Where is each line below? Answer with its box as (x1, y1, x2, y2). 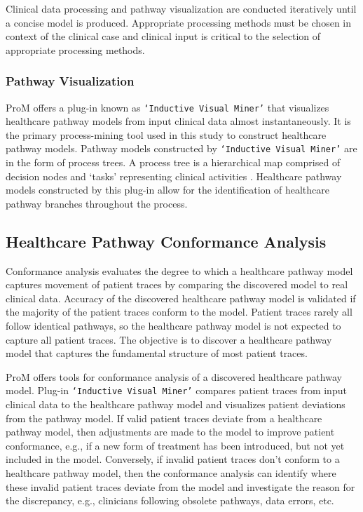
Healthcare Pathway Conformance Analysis (6, 230, 327, 252)
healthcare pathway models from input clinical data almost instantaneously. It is (6, 114, 351, 128)
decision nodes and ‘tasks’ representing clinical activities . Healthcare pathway (6, 168, 342, 183)
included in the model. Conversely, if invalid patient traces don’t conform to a (6, 452, 340, 466)
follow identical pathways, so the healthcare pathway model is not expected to (6, 318, 341, 333)
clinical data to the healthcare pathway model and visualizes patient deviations (6, 397, 345, 412)
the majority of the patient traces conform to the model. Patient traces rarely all (6, 304, 352, 319)
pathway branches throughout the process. (6, 196, 188, 210)
